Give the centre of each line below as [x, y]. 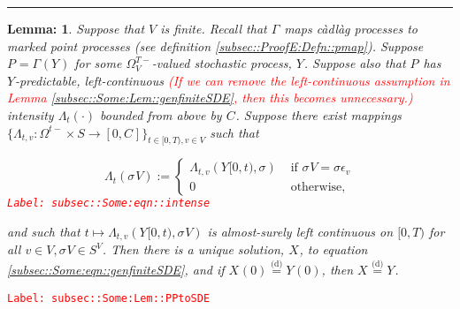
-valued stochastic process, [222, 63]
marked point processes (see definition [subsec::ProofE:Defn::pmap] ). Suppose [215, 45]
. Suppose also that [355, 63]
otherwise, [318, 187]
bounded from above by [161, 114]
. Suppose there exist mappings [318, 114]
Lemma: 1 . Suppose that [76, 28]
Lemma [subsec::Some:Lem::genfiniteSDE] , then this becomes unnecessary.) [210, 98]
